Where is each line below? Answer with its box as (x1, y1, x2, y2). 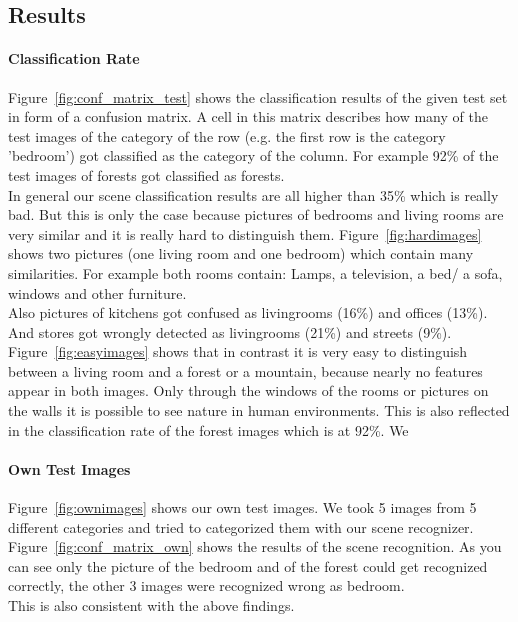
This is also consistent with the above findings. (8, 595, 295, 616)
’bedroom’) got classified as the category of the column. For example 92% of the (8, 145, 499, 166)
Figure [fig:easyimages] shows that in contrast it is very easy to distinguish (8, 341, 468, 362)
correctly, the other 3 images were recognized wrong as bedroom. (8, 575, 405, 596)
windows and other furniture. (8, 282, 187, 303)
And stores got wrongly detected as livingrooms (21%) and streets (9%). (8, 321, 452, 342)
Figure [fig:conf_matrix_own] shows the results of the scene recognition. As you (8, 536, 502, 557)
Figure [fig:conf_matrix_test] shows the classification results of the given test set (8, 86, 508, 107)
